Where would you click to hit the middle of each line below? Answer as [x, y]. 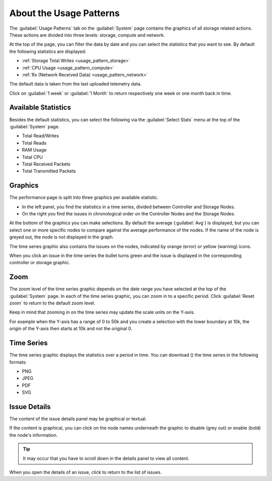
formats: [18, 362]
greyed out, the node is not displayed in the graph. [62, 237]
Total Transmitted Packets [49, 171]
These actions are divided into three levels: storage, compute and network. [87, 35]
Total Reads [34, 143]
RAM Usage [34, 150]
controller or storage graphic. [40, 263]
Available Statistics [40, 107]
